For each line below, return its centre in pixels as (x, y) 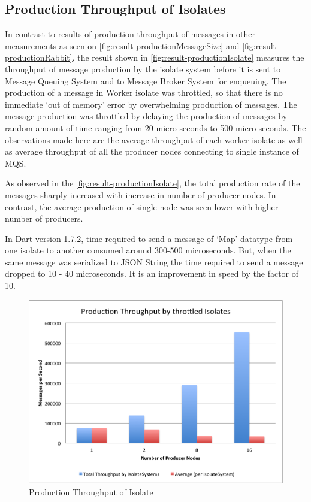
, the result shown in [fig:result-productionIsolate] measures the (188, 57)
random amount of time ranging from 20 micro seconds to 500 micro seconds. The (155, 127)
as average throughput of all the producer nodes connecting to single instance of (152, 151)
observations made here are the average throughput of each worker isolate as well (154, 139)
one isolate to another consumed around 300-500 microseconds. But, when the (148, 250)
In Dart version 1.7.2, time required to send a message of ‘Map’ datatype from (149, 238)
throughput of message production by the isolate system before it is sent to (143, 69)
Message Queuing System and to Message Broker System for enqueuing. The (146, 81)
